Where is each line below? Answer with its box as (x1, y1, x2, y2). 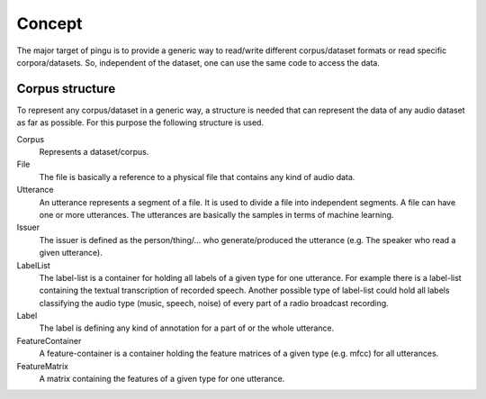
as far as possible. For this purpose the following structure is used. (16, 117, 265, 128)
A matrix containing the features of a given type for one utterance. (39, 374, 285, 385)
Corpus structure (16, 81, 116, 96)
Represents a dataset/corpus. (39, 147, 149, 158)
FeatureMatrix (16, 360, 69, 371)
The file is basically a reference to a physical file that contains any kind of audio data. (39, 171, 355, 182)
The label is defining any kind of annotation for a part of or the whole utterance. (39, 322, 335, 333)
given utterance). (39, 248, 103, 258)
